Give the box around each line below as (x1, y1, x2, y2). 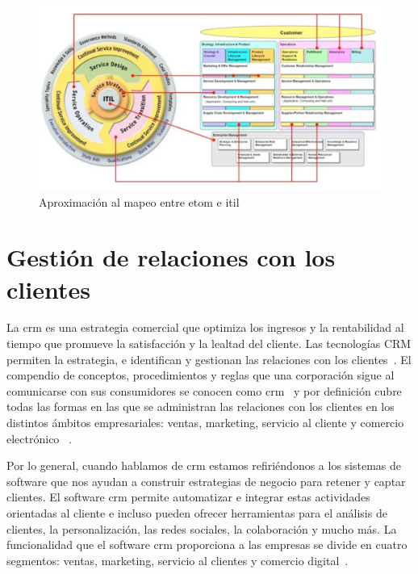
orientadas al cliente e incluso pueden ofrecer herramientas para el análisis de (6, 504, 387, 521)
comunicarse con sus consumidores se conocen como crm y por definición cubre (6, 382, 402, 399)
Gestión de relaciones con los (6, 241, 336, 274)
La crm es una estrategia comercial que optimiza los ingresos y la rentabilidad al (6, 319, 404, 336)
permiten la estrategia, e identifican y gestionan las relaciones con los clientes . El (6, 350, 412, 367)
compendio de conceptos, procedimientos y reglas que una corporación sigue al (6, 367, 395, 383)
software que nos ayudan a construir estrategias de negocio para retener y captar (6, 472, 406, 489)
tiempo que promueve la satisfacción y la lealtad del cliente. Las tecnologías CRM (6, 335, 412, 352)
